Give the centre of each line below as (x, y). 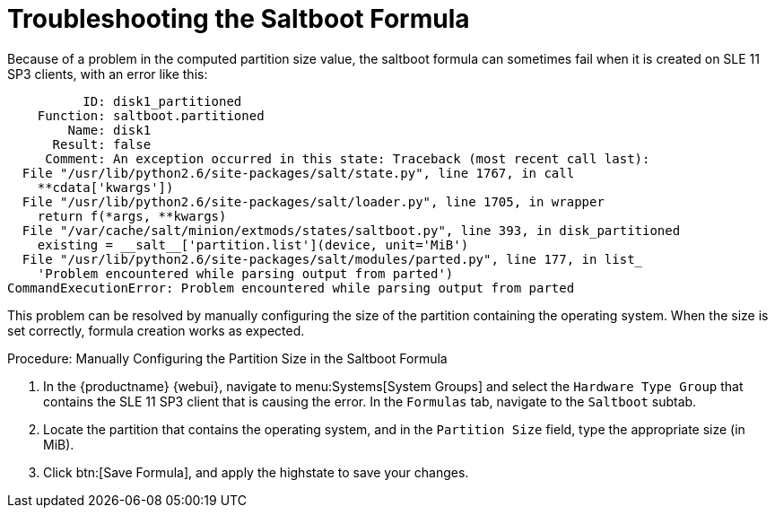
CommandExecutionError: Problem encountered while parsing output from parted (291, 288)
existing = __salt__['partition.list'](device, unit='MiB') (253, 244)
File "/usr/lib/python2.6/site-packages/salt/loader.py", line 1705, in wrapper (313, 201)
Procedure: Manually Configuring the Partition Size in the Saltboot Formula (227, 358)
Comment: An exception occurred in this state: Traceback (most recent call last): (348, 158)
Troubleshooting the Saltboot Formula (239, 19)
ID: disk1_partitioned (162, 101)
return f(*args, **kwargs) (132, 216)
